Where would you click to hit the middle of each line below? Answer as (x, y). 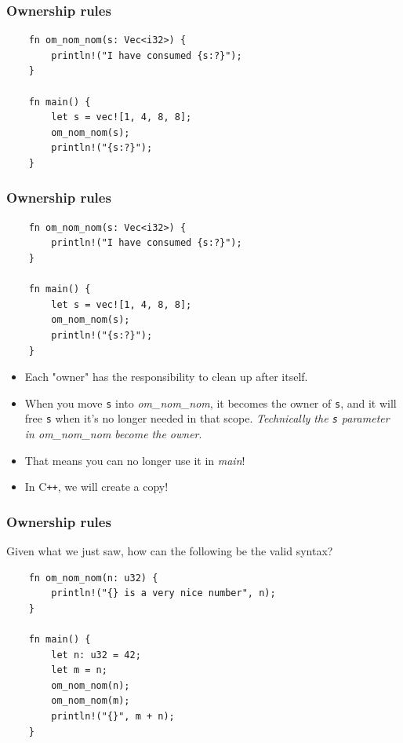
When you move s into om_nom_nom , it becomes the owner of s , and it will (211, 403)
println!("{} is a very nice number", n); (163, 593)
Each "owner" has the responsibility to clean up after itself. (166, 377)
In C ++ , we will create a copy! (96, 487)
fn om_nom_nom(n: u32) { (93, 578)
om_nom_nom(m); (91, 701)
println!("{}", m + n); (113, 717)
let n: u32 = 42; (96, 655)
